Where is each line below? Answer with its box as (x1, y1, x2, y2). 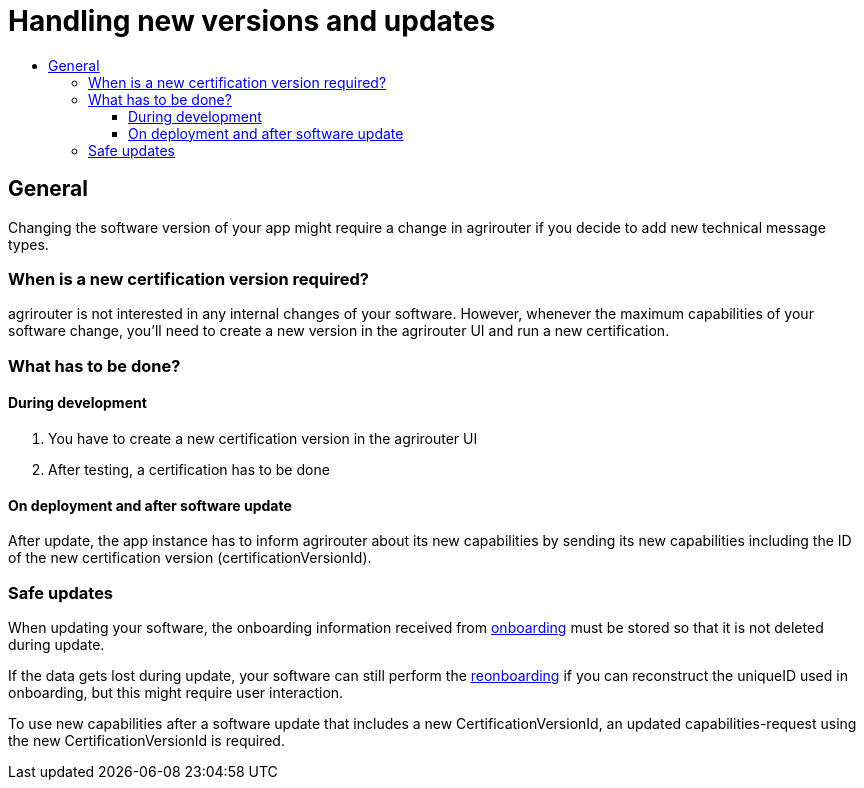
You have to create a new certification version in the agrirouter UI (48, 429, 478, 447)
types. (8, 235, 49, 253)
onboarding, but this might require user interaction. (8, 683, 344, 701)
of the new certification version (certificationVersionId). (8, 549, 372, 567)
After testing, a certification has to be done (48, 460, 330, 478)
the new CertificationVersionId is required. (8, 731, 285, 749)
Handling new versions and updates (8, 4, 496, 38)
